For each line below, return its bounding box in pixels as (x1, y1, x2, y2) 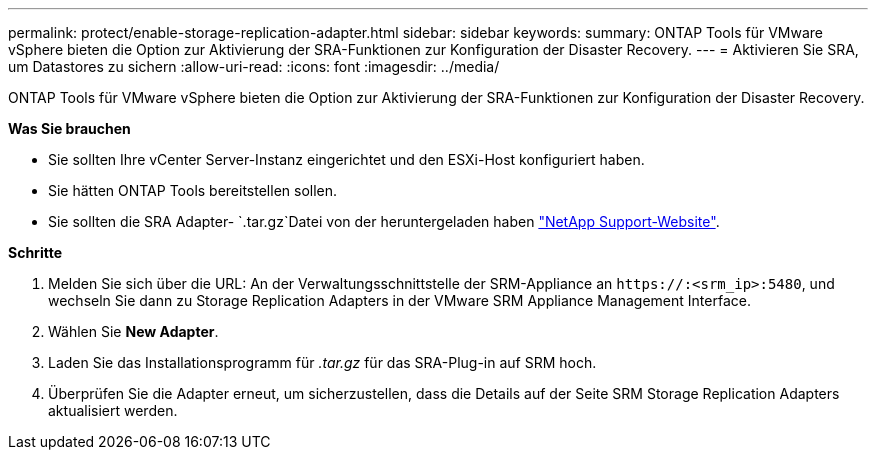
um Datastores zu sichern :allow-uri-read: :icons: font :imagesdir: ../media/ (8, 58, 500, 75)
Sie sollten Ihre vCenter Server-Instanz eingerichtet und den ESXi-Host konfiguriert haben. (48, 151, 645, 168)
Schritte (8, 244, 62, 261)
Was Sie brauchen (8, 120, 131, 137)
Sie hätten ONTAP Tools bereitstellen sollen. (48, 182, 338, 199)
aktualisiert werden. (48, 402, 178, 419)
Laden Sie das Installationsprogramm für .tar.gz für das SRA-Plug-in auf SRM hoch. (48, 354, 597, 371)
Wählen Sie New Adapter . (48, 323, 219, 340)
